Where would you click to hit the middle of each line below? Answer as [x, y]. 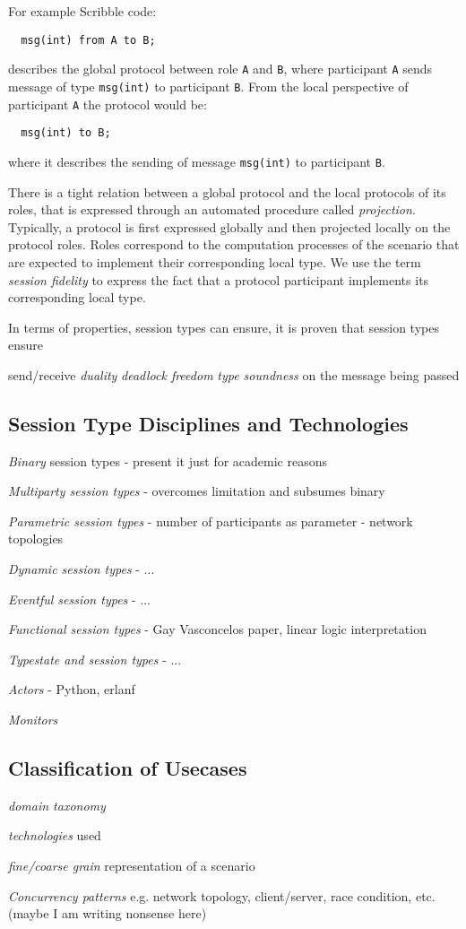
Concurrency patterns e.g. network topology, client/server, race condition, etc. [222, 895]
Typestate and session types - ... [95, 659]
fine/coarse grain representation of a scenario [132, 865]
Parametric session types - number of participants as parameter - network [211, 521]
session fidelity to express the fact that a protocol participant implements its [219, 279]
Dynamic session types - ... [82, 569]
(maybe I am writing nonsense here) [108, 913]
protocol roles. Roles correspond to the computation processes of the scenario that [234, 244]
